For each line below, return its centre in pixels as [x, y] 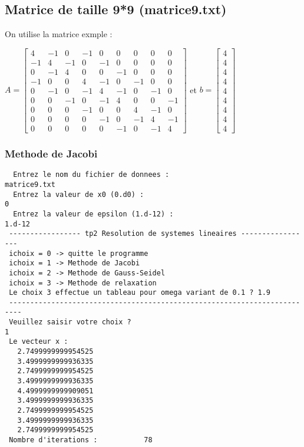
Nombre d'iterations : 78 [81, 440]
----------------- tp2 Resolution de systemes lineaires [123, 234]
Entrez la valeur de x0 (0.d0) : [79, 194]
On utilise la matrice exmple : [59, 34]
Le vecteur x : [39, 342]
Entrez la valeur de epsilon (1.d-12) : [93, 214]
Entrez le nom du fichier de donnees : [91, 175]
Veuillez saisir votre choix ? [70, 322]
